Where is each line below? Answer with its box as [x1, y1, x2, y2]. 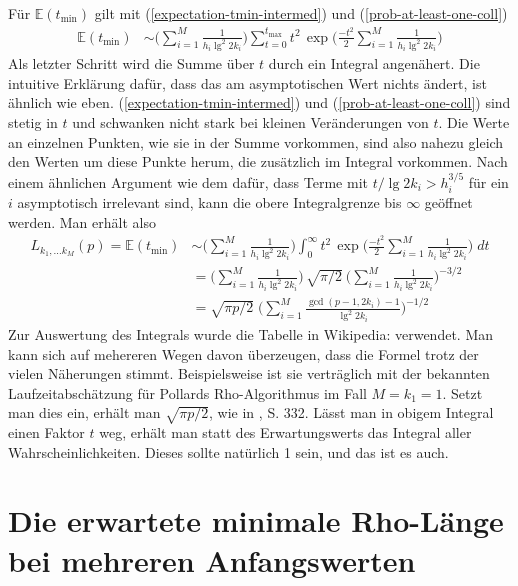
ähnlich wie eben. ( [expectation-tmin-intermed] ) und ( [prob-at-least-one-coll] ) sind [8, 92, 511, 113]
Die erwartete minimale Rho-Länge [8, 500, 504, 541]
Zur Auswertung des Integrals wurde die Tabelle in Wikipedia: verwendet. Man [8, 323, 494, 344]
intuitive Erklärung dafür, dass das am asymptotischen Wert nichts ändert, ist [8, 72, 487, 93]
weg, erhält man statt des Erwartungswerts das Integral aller [99, 422, 472, 443]
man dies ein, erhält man [8, 402, 161, 423]
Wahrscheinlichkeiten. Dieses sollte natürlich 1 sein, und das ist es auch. [8, 441, 449, 462]
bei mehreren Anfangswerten [8, 539, 416, 580]
